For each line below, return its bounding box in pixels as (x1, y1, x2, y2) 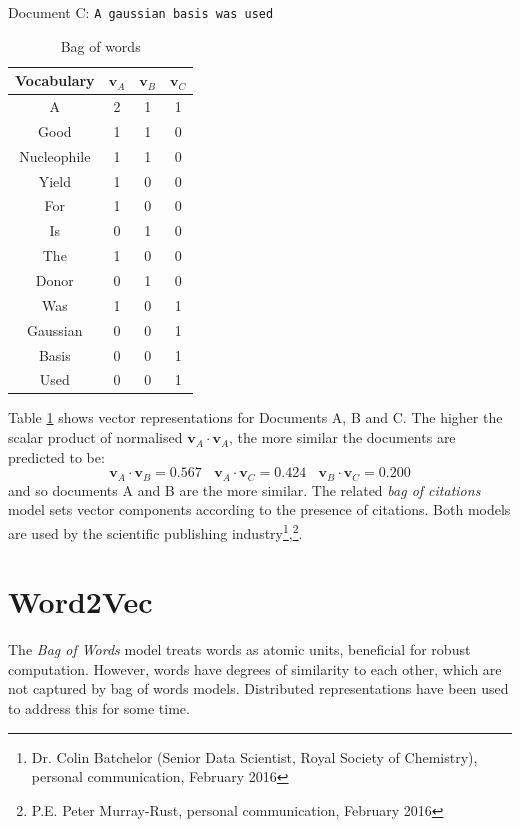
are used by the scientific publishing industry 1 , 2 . (8, 519, 303, 543)
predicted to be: (8, 446, 105, 467)
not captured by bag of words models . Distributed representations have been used (8, 678, 509, 699)
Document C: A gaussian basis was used (8, 2, 274, 22)
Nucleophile (19, 145, 91, 166)
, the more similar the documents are (229, 427, 456, 448)
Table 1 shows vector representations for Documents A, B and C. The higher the (8, 407, 503, 428)
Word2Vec (8, 581, 153, 622)
